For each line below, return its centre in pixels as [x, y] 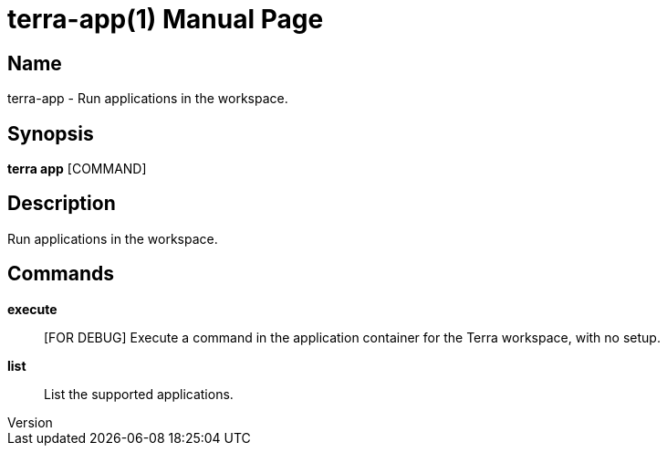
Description [62, 204]
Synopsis [51, 133]
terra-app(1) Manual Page [166, 19]
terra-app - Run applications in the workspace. [148, 99]
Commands [61, 274]
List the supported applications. [139, 394]
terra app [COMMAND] [77, 169]
